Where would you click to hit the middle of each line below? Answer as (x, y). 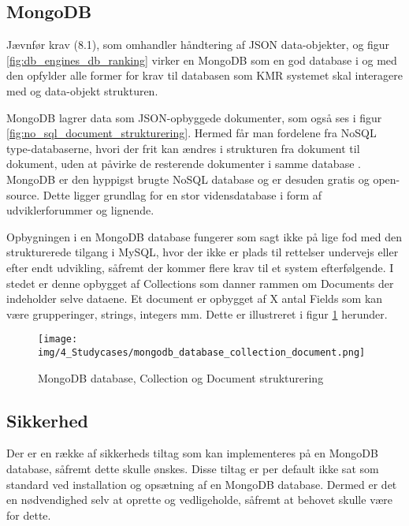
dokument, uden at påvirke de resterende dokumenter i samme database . (184, 164)
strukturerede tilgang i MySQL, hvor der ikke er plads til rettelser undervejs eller (203, 252)
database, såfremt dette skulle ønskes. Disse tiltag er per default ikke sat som (193, 468)
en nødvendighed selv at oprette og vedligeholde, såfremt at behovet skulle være (199, 500)
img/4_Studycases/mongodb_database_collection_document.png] (202, 352)
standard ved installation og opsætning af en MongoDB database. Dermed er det (202, 484)
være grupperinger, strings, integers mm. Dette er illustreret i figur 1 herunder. (197, 313)
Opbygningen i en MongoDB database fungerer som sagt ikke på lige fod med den (204, 236)
